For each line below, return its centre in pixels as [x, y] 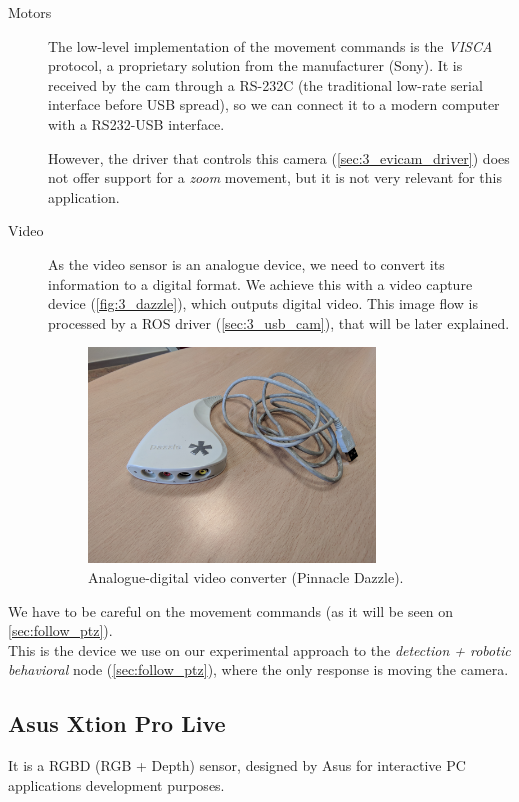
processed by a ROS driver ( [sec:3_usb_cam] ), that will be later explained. [279, 322]
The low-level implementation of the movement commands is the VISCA [270, 45]
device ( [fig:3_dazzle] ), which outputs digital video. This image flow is [263, 303]
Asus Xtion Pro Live [117, 723]
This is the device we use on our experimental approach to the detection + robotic [259, 649]
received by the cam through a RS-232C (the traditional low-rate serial [265, 84]
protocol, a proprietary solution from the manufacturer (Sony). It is [255, 65]
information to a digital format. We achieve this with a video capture [260, 283]
